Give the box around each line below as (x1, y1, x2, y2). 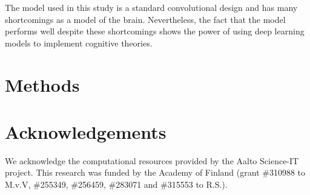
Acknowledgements (5, 119, 167, 144)
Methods (5, 72, 80, 97)
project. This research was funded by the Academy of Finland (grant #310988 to (5, 166, 306, 179)
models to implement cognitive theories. (5, 36, 153, 49)
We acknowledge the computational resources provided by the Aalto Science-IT (5, 154, 299, 167)
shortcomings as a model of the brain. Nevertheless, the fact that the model (5, 13, 286, 25)
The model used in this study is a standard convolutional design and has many (5, 1, 298, 13)
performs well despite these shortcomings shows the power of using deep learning (5, 25, 305, 37)
